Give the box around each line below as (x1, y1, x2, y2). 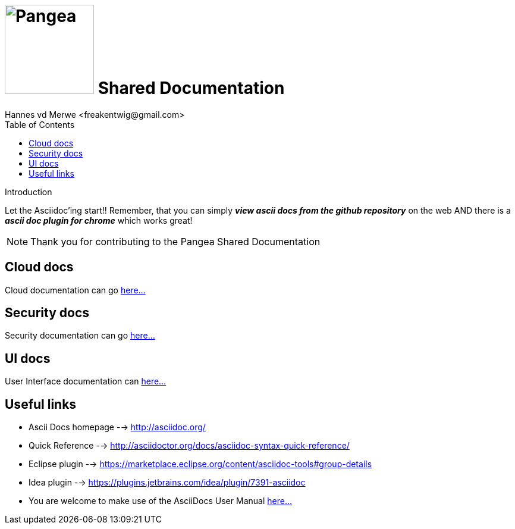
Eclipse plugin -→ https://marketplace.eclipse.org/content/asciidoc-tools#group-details (29, 459, 372, 469)
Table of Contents (5, 119, 75, 130)
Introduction (5, 186, 52, 197)
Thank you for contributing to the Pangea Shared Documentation (30, 235, 321, 248)
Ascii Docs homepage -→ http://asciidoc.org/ (29, 422, 206, 433)
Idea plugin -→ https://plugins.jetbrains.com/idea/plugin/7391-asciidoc (29, 477, 306, 488)
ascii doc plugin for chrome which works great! (5, 215, 193, 226)
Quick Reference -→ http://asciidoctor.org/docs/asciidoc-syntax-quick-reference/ (29, 440, 350, 451)
